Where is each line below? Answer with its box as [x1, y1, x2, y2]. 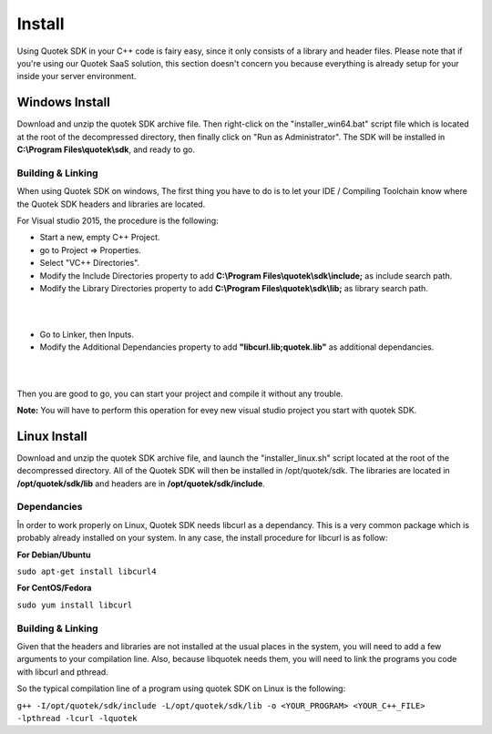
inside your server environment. [16, 71, 137, 82]
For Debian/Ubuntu [16, 549, 91, 560]
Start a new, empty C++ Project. [39, 232, 160, 243]
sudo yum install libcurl [16, 599, 133, 610]
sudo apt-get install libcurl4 [16, 566, 157, 577]
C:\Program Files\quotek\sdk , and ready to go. [16, 144, 196, 155]
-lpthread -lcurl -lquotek [16, 713, 138, 723]
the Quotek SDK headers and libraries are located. [16, 199, 206, 209]
